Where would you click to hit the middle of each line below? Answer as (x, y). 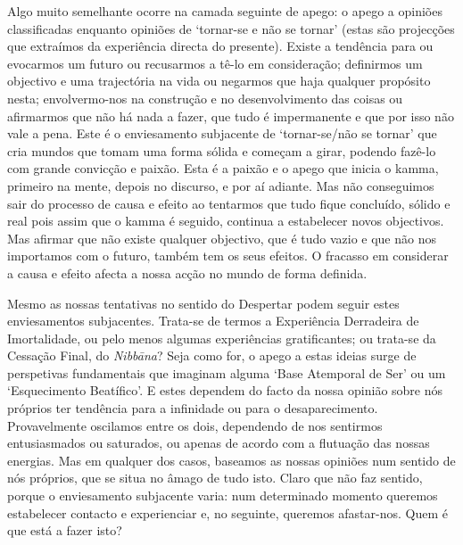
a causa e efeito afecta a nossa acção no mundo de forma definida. (187, 272)
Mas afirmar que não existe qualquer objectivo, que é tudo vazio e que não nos (222, 238)
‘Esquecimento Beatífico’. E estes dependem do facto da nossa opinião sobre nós (225, 390)
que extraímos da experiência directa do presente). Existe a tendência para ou (220, 46)
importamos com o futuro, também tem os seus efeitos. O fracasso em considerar (228, 256)
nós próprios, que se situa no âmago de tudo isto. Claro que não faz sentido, (215, 478)
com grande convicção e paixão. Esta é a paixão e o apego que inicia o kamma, (223, 168)
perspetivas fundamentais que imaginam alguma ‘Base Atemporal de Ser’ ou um (227, 372)
